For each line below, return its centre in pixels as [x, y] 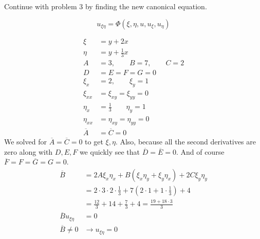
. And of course [200, 151]
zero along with [29, 151]
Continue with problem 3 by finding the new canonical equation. [106, 6]
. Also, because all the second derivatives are [185, 142]
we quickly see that [110, 151]
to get [94, 142]
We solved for [25, 142]
